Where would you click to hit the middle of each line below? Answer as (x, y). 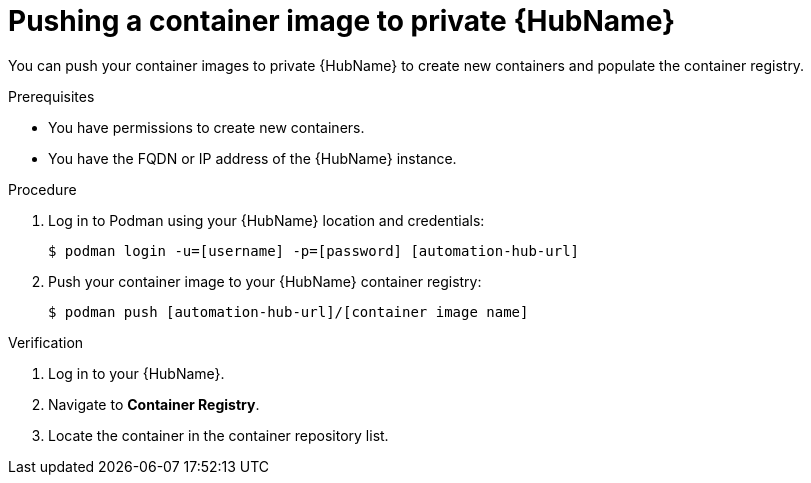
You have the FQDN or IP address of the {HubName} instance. (252, 158)
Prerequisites (51, 96)
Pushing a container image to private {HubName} (342, 21)
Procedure (42, 189)
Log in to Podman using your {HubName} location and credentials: (266, 220)
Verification (46, 342)
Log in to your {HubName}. (136, 373)
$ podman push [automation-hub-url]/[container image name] (288, 311)
